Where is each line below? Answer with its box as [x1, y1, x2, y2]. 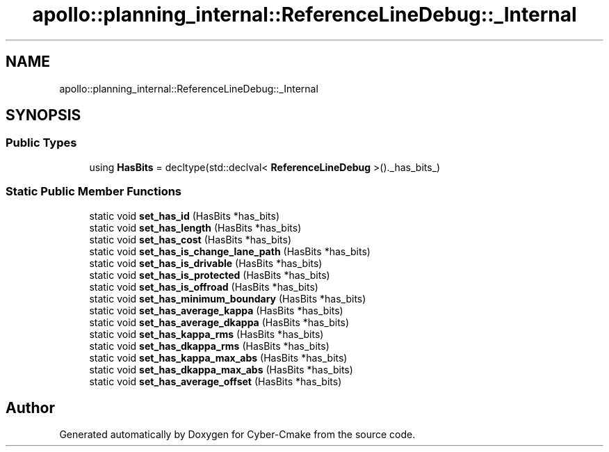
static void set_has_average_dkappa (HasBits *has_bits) [89, 316, 350, 328]
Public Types [6, 136, 77, 150]
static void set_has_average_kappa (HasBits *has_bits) [89, 304, 343, 316]
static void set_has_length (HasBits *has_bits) [89, 221, 302, 234]
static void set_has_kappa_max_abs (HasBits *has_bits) [89, 351, 348, 364]
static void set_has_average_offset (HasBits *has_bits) [89, 375, 342, 387]
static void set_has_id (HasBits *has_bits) [89, 209, 280, 222]
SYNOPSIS [6, 106, 81, 124]
